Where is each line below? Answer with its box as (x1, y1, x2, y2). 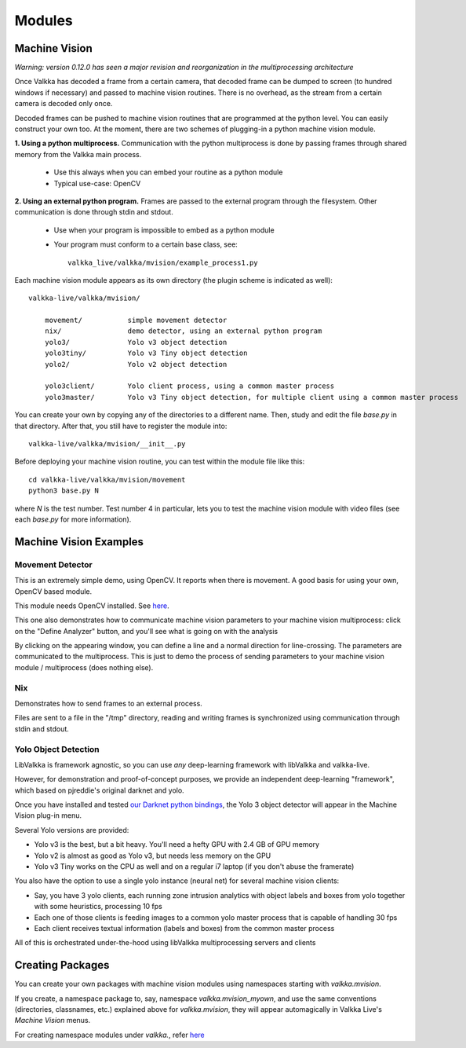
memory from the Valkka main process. (14, 149, 142, 159)
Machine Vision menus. (14, 1016, 91, 1025)
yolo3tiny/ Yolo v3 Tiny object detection (44, 349, 248, 357)
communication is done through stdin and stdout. (14, 207, 174, 217)
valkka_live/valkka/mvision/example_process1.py (67, 258, 258, 267)
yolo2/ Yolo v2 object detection (44, 360, 228, 368)
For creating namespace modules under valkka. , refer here (14, 1030, 205, 1039)
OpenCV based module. (14, 586, 93, 596)
